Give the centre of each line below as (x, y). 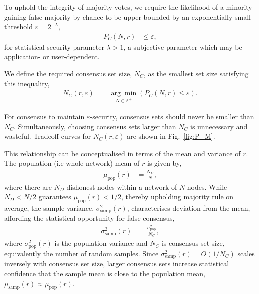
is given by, (164, 163)
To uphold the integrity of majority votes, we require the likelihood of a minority (128, 7)
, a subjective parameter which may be (183, 46)
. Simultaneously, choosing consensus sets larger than (95, 126)
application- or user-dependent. (52, 56)
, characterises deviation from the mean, (189, 207)
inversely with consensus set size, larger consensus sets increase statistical (117, 264)
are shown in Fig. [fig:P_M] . (171, 136)
